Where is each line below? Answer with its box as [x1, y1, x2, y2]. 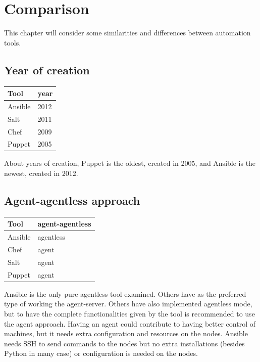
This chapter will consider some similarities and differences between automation [4, 27, 251, 38]
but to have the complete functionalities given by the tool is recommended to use [4, 308, 255, 319]
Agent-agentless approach [4, 193, 140, 208]
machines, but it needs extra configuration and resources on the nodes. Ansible [4, 328, 248, 339]
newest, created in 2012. [4, 168, 78, 178]
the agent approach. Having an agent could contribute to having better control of [4, 318, 255, 329]
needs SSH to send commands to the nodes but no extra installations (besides [4, 338, 245, 348]
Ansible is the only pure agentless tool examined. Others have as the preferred [4, 288, 246, 299]
